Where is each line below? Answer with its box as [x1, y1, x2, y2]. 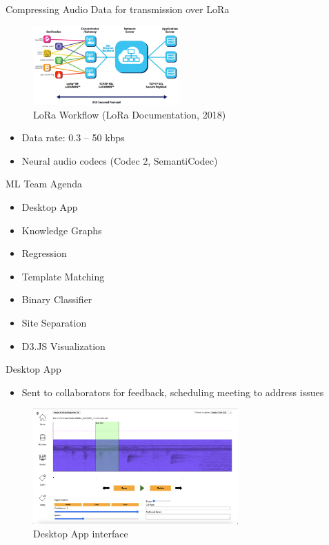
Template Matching [21, 269, 105, 283]
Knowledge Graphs [21, 223, 102, 237]
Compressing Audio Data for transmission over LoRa [6, 2, 230, 16]
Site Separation [21, 315, 87, 329]
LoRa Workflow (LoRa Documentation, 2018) [33, 107, 226, 121]
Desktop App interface [33, 526, 128, 540]
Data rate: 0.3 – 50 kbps [21, 130, 125, 145]
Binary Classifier [21, 292, 92, 307]
